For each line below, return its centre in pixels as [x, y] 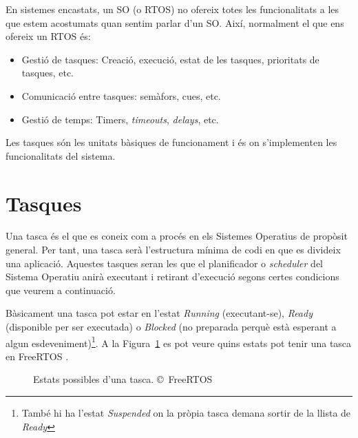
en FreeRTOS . [37, 356]
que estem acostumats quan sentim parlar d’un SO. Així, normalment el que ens [175, 22]
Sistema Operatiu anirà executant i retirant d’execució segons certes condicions [172, 277]
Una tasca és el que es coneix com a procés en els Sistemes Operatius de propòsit [177, 236]
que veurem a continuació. [61, 290]
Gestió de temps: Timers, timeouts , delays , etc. [120, 119]
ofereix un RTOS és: [48, 36]
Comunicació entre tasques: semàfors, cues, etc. [121, 95]
